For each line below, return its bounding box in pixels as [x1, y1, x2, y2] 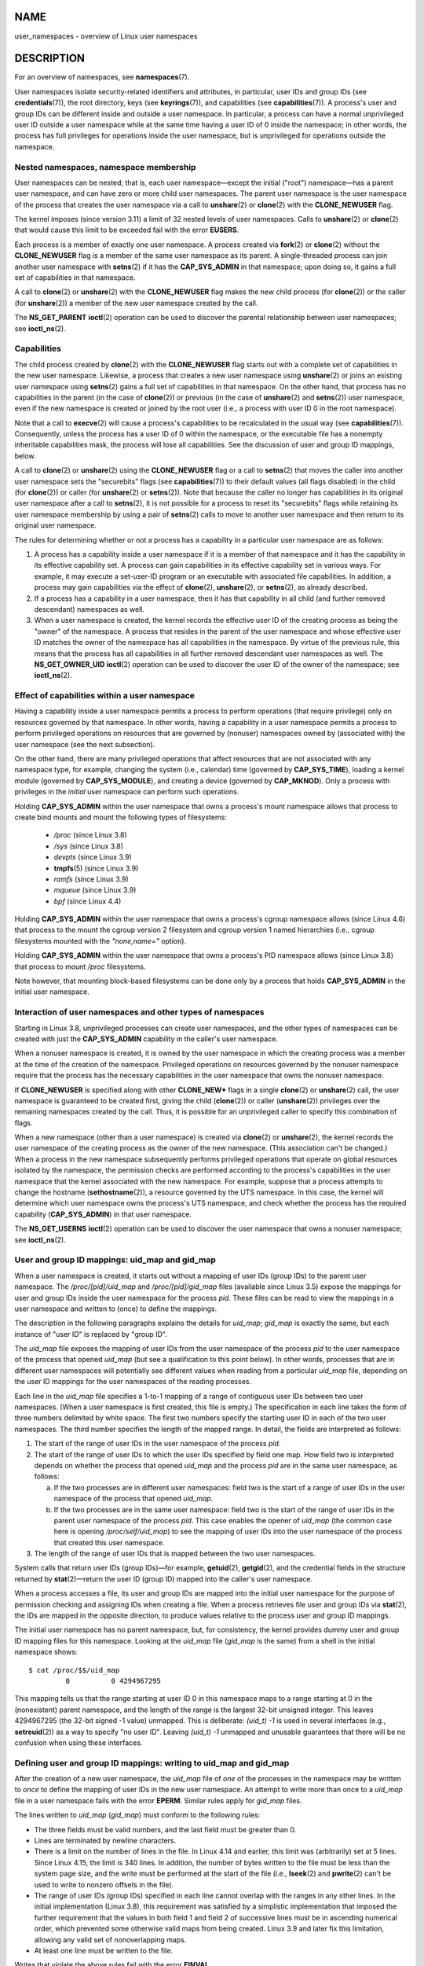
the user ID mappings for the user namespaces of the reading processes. [14, 1377, 251, 1386]
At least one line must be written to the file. [34, 1946, 173, 1955]
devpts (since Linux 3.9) [53, 852, 133, 862]
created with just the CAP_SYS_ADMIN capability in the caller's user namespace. [14, 1034, 279, 1044]
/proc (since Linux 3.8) [53, 830, 127, 840]
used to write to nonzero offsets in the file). [34, 1879, 174, 1889]
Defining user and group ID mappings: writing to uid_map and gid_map [14, 1758, 290, 1769]
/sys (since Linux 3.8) [53, 841, 124, 851]
